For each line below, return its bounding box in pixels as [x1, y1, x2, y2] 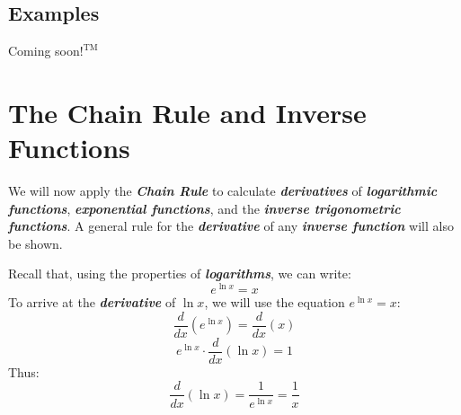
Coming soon [8, 41, 80, 60]
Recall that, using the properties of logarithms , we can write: [8, 264, 351, 283]
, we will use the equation [204, 293, 345, 312]
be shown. [8, 234, 63, 252]
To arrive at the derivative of [8, 293, 176, 312]
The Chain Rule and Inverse [8, 93, 367, 130]
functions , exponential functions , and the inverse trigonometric [8, 199, 401, 217]
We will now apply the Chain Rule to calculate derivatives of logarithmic [8, 181, 438, 200]
